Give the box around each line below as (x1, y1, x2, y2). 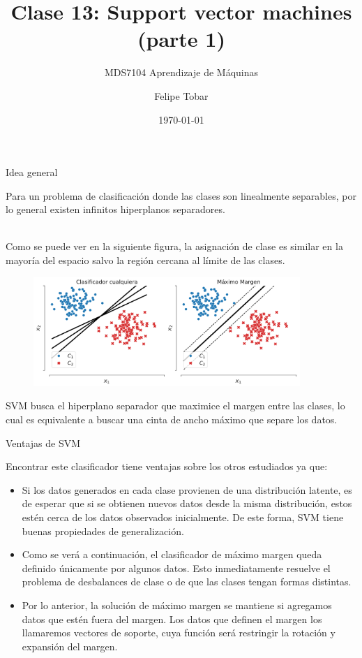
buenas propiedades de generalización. (22, 523, 184, 538)
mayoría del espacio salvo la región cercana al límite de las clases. (6, 253, 285, 268)
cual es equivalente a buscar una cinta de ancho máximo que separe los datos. (6, 411, 338, 426)
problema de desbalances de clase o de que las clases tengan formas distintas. (22, 574, 352, 589)
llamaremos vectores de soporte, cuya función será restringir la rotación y (22, 625, 335, 640)
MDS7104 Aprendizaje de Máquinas (104, 65, 259, 80)
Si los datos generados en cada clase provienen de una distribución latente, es (22, 482, 352, 497)
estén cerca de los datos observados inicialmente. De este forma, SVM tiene (22, 509, 344, 524)
